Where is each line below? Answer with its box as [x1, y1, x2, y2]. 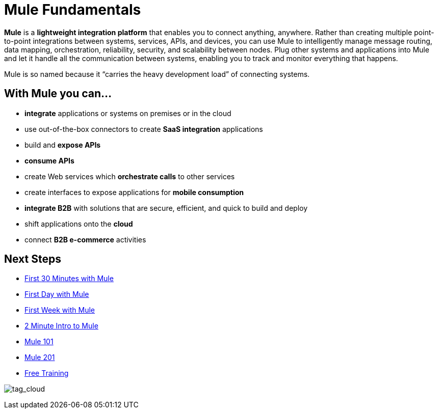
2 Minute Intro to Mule [24, 321, 98, 331]
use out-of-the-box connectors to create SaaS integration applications [24, 124, 263, 133]
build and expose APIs [24, 140, 101, 149]
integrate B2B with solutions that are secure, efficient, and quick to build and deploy [24, 203, 308, 212]
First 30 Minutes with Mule [24, 274, 114, 283]
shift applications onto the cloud [24, 219, 133, 228]
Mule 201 [24, 353, 55, 362]
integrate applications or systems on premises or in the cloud [24, 108, 231, 118]
